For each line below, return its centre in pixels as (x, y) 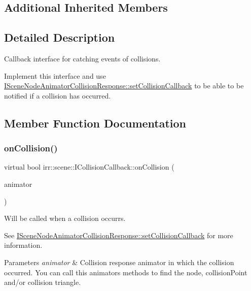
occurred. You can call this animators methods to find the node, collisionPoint (126, 272)
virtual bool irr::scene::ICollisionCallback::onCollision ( (89, 167)
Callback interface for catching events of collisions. (82, 58)
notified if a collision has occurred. (58, 95)
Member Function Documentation (95, 123)
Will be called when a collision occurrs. (65, 218)
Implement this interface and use (55, 75)
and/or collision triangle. (43, 282)
